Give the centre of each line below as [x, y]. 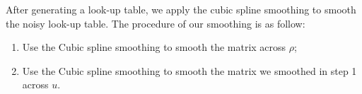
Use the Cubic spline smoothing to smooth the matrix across [154, 47]
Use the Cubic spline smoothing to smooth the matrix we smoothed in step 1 [189, 70]
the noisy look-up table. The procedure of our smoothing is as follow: [156, 23]
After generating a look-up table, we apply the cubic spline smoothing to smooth [181, 9]
